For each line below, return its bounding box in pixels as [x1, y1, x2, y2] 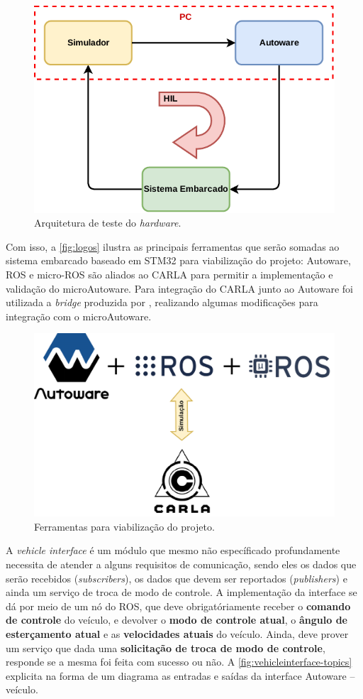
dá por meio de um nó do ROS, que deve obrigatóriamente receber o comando [6, 598, 351, 613]
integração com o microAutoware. [6, 308, 152, 323]
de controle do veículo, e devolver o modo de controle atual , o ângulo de [6, 612, 347, 627]
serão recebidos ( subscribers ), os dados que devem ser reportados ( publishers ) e [6, 570, 347, 585]
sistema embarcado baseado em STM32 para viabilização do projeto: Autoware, [6, 253, 351, 268]
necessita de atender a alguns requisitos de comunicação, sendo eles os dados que [6, 557, 357, 572]
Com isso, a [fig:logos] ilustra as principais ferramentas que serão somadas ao [6, 239, 340, 254]
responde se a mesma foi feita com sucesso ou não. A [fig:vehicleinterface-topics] [6, 654, 352, 669]
